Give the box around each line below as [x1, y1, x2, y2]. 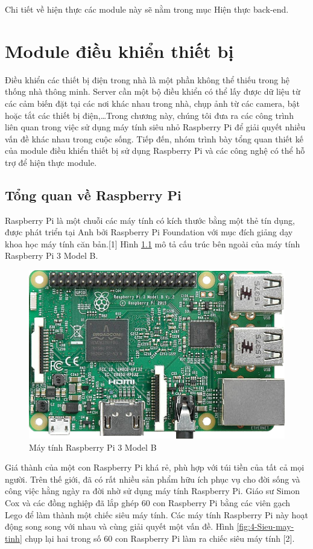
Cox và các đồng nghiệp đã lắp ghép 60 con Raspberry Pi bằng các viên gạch [5, 496, 291, 509]
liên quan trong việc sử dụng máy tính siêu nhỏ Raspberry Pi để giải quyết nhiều [5, 121, 306, 133]
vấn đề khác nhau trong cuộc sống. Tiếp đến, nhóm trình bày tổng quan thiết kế [5, 132, 303, 145]
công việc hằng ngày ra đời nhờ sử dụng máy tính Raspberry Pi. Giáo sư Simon [5, 484, 300, 497]
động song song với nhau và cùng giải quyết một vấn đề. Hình [5, 520, 234, 533]
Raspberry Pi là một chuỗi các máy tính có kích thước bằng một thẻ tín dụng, [5, 214, 295, 226]
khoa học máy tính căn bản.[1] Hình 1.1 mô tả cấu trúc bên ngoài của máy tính [5, 237, 300, 250]
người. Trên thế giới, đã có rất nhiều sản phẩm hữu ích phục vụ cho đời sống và [5, 472, 300, 485]
